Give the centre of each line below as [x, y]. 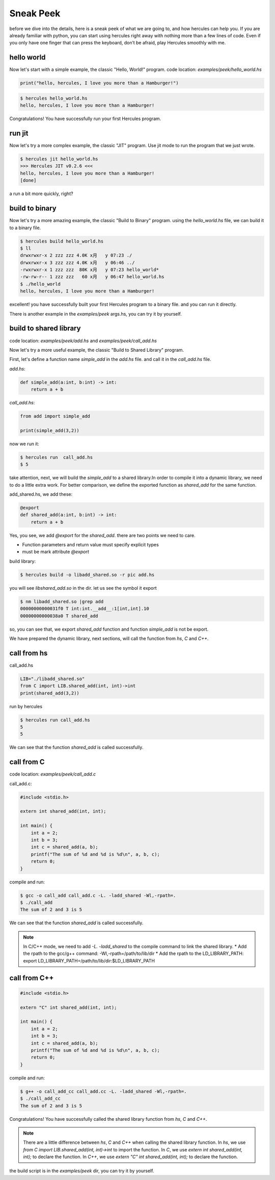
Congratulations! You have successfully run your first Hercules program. [85, 119]
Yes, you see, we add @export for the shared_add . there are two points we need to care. [102, 535]
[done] [28, 180]
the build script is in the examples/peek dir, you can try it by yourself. [82, 1171]
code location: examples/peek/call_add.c [53, 774]
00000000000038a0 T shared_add [59, 616]
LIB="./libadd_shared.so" [52, 679]
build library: [23, 561]
